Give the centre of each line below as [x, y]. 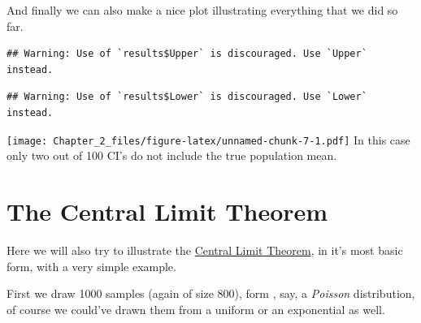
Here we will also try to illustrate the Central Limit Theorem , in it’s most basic [205, 250]
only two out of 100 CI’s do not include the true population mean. [172, 155]
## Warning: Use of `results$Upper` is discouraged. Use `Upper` [187, 54]
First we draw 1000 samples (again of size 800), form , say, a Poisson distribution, [211, 293]
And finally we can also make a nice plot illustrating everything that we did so [202, 10]
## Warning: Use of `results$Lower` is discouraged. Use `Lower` [187, 97]
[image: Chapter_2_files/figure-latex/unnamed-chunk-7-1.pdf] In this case [208, 139]
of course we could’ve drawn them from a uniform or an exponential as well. [196, 309]
